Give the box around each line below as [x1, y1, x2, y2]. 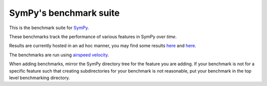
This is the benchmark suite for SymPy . [9, 25, 89, 31]
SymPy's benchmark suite [9, 7, 120, 18]
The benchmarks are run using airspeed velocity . [9, 52, 109, 58]
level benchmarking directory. [9, 75, 70, 81]
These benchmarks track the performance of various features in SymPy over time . [9, 34, 177, 40]
